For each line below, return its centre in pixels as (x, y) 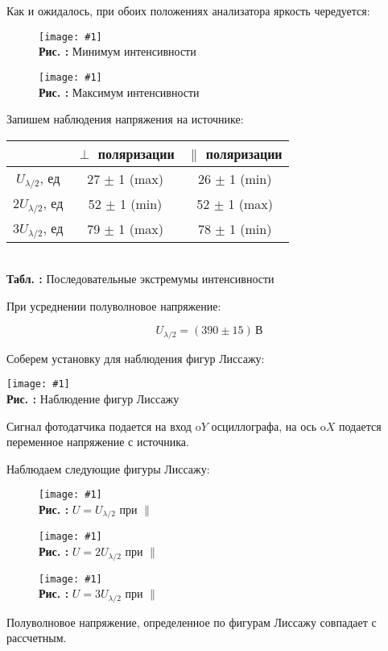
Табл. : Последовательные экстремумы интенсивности (140, 279)
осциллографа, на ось (264, 426)
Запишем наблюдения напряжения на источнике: (125, 119)
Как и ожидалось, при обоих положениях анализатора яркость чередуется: (188, 10)
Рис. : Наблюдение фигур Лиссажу (93, 398)
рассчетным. (37, 638)
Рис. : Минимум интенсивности (118, 51)
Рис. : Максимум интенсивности (119, 92)
